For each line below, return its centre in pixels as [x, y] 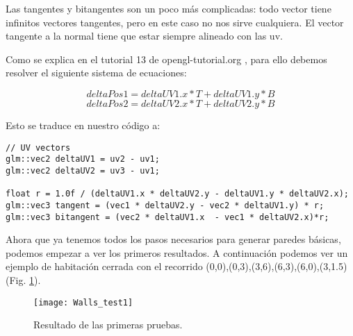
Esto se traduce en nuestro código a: [83, 125]
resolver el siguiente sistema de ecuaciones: [96, 73]
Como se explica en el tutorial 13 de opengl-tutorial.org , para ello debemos [166, 59]
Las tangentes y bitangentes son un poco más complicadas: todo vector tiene [169, 8]
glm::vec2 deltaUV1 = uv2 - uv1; [83, 159]
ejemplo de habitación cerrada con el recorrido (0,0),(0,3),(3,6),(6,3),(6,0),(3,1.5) [176, 266]
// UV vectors [38, 148]
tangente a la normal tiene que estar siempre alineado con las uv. [144, 36]
